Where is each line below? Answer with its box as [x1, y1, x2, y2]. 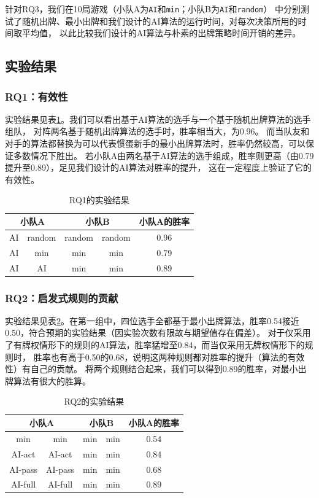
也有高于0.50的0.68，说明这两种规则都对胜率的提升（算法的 [50, 350, 288, 363]
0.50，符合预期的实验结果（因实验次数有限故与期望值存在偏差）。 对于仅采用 [5, 326, 311, 339]
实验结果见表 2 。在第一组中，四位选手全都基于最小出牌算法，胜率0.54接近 [5, 314, 299, 327]
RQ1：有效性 [5, 88, 68, 104]
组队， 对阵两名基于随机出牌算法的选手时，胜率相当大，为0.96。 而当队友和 [5, 125, 310, 138]
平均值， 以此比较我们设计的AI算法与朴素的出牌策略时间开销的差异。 [21, 26, 301, 39]
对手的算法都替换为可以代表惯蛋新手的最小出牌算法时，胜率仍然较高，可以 [5, 137, 306, 150]
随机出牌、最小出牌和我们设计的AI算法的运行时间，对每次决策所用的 [21, 14, 298, 27]
